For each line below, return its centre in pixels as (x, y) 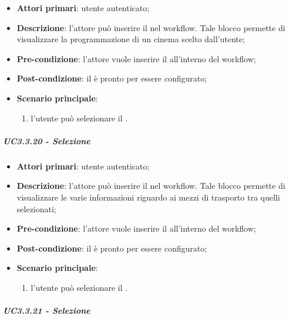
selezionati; (36, 208)
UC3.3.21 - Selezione (47, 310)
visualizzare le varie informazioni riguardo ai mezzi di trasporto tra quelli (148, 197)
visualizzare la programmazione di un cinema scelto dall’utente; (131, 39)
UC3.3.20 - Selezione (47, 140)
